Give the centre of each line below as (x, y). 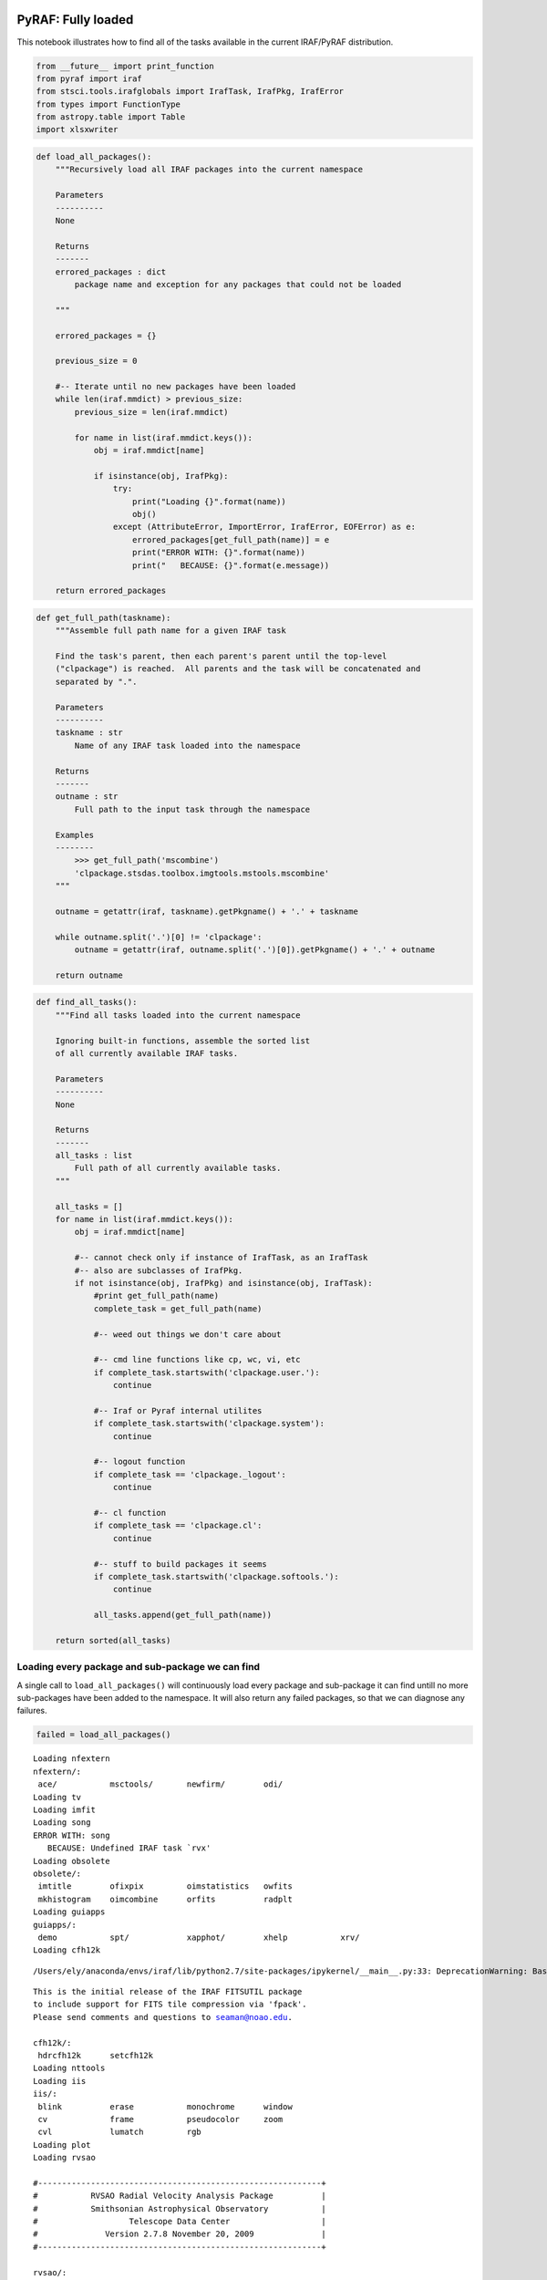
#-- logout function (139, 1462)
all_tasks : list (94, 1156)
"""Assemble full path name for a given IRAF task (170, 631)
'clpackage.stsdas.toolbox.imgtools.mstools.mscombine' (202, 873)
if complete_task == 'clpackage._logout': (190, 1474)
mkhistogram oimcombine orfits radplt (165, 1899)
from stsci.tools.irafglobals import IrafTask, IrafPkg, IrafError (190, 92)
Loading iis (60, 2081)
